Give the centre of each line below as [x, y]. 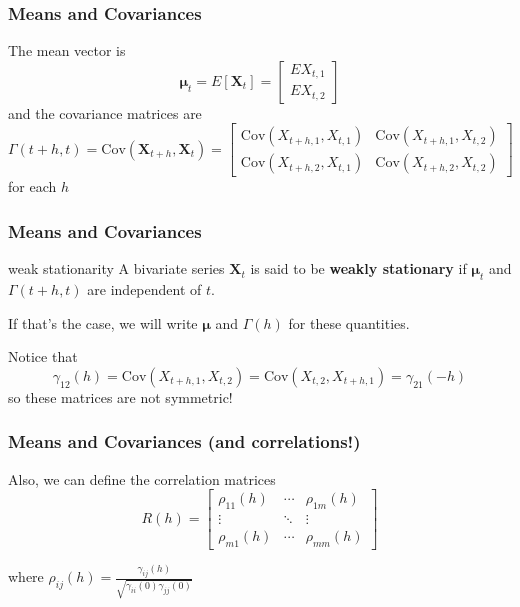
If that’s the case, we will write [103, 322]
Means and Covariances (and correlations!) [184, 441]
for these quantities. [349, 322]
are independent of [144, 289]
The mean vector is [67, 50]
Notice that [43, 356]
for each [32, 186]
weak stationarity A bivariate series [116, 268]
